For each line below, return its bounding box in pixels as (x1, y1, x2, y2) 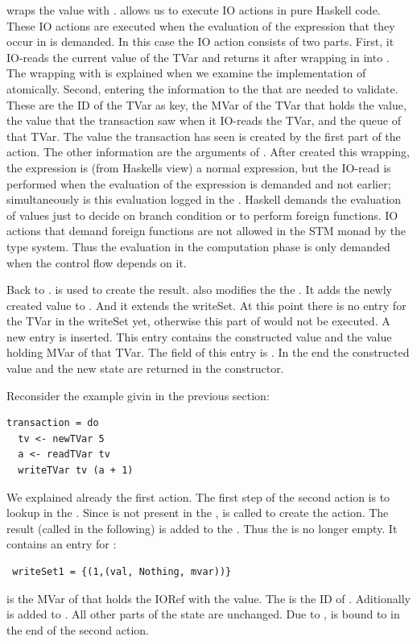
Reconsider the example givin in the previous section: (6, 387, 270, 403)
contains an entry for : (6, 536, 117, 552)
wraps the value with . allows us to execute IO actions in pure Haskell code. (6, 2, 381, 18)
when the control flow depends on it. (6, 254, 187, 271)
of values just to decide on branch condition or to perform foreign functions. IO (6, 206, 398, 223)
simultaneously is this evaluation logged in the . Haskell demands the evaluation (6, 191, 402, 208)
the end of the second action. (6, 621, 150, 638)
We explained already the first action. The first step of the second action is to (6, 488, 390, 505)
